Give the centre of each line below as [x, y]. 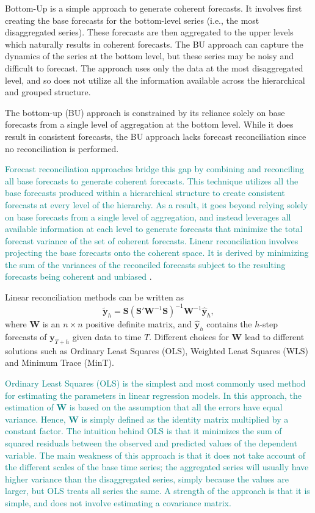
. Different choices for [189, 336]
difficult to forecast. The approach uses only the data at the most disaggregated [154, 67]
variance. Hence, [35, 419]
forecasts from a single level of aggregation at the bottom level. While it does [149, 124]
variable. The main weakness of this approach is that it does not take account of [155, 455]
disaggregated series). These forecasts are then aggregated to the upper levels [149, 32]
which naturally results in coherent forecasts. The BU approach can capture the [154, 44]
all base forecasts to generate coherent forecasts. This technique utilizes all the [152, 180]
